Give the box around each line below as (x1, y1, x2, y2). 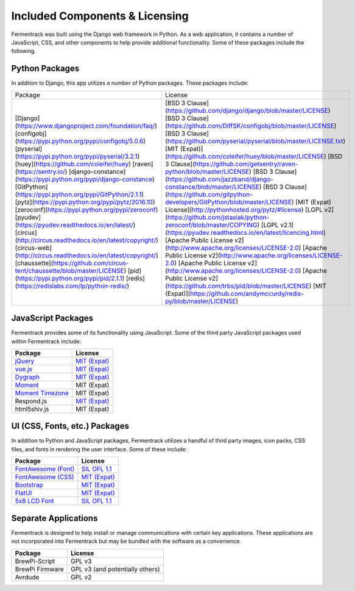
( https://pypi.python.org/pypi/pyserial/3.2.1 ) (15, 152, 140, 160)
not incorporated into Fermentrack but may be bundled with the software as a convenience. (11, 537, 242, 545)
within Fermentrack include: (11, 337, 82, 345)
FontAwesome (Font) (15, 465, 75, 473)
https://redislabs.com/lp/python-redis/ (17, 281, 127, 290)
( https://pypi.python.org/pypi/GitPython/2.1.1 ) (15, 190, 144, 198)
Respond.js (15, 396, 47, 405)
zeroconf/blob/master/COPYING (165, 220, 258, 229)
